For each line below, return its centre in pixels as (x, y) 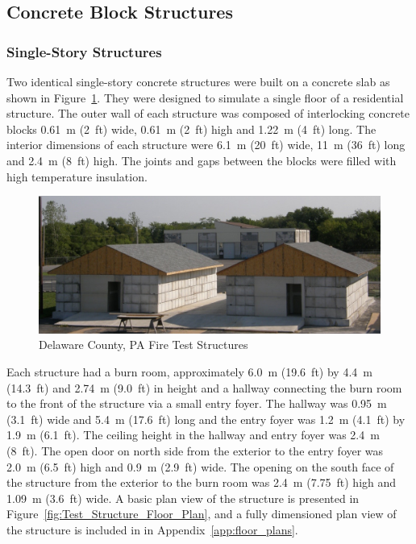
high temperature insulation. (77, 176)
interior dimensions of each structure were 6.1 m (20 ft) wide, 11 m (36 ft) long (206, 145)
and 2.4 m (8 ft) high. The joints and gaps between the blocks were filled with (202, 160)
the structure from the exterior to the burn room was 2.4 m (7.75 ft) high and (202, 482)
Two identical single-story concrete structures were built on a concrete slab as (198, 81)
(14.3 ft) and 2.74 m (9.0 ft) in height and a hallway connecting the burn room (204, 387)
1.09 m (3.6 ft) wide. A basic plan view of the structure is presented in (183, 498)
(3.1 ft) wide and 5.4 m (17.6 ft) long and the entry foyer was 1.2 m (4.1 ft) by (206, 419)
